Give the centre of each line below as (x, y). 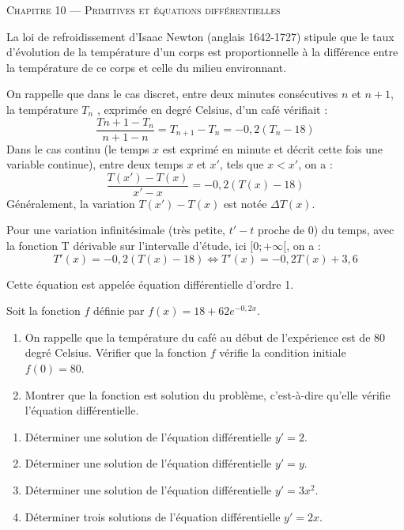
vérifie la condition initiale (283, 352)
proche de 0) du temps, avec (326, 230)
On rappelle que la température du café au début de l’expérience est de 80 (205, 337)
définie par (119, 310)
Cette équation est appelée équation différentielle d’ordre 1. (150, 284)
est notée (245, 203)
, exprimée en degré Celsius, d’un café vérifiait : (212, 109)
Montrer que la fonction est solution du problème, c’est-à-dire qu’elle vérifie (208, 394)
